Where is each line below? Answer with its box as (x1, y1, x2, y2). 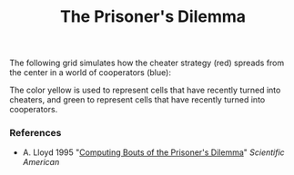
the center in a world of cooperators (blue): (9, 67, 171, 78)
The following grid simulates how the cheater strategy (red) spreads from (9, 57, 285, 69)
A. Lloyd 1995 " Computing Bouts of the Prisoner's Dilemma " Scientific (22, 147, 285, 158)
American (22, 157, 60, 168)
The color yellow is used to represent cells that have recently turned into (9, 84, 281, 96)
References (9, 127, 62, 140)
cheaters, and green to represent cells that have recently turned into (9, 94, 266, 105)
